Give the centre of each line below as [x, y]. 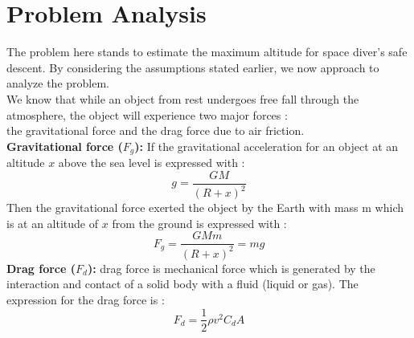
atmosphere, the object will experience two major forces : [147, 114]
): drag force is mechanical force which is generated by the [231, 268]
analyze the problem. [58, 83]
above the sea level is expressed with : [152, 163]
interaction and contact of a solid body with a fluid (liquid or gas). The [182, 284]
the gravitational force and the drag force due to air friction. [156, 130]
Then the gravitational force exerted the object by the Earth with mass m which [205, 208]
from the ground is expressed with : [199, 223]
